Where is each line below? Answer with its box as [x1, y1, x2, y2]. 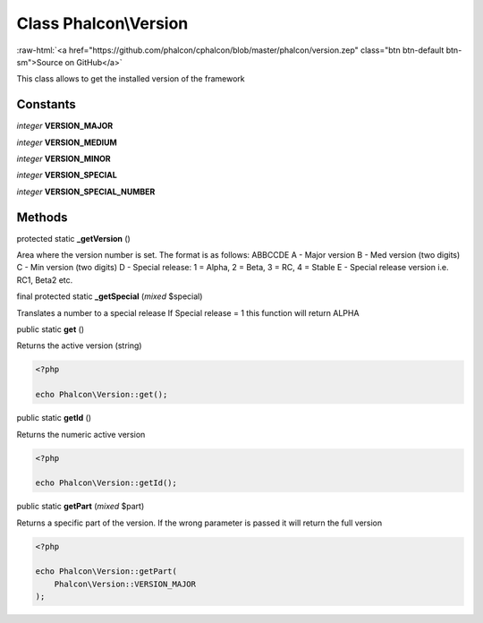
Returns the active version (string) [16, 340, 142, 351]
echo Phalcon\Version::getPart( [35, 567, 178, 576]
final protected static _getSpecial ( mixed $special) [16, 291, 203, 302]
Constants [16, 97, 76, 112]
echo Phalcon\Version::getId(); [35, 478, 178, 488]
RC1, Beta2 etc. [16, 274, 73, 286]
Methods [16, 209, 68, 225]
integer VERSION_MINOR [16, 153, 111, 165]
